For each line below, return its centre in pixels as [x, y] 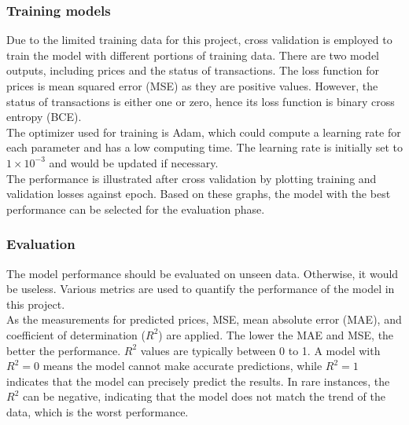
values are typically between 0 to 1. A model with [260, 350]
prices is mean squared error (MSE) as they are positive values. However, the [192, 86]
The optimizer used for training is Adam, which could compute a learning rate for [204, 132]
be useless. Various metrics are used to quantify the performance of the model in [201, 289]
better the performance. [64, 350]
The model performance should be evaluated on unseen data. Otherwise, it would [203, 273]
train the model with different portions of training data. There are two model [193, 55]
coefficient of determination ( [76, 334]
